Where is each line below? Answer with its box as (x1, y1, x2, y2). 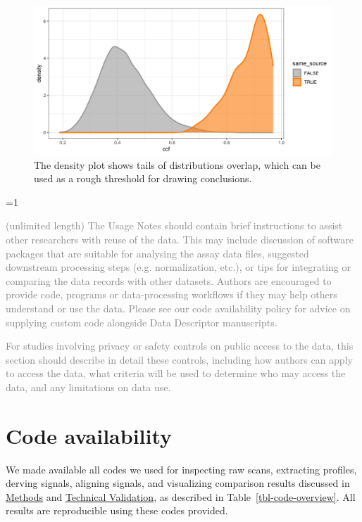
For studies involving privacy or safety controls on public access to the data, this (6, 338, 354, 353)
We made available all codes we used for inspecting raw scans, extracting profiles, (6, 461, 357, 476)
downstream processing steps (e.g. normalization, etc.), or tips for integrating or (6, 260, 351, 274)
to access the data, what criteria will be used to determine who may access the (6, 366, 346, 381)
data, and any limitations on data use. (6, 379, 171, 394)
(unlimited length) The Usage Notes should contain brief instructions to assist (6, 218, 343, 233)
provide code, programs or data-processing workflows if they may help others (6, 287, 337, 302)
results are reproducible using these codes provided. (6, 503, 228, 518)
